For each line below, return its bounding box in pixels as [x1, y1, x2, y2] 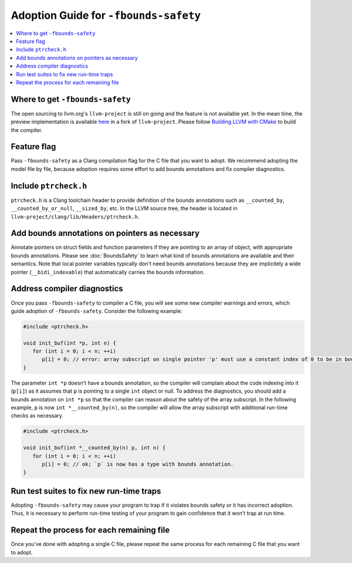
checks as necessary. [11, 412, 64, 419]
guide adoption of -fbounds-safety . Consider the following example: [11, 307, 182, 314]
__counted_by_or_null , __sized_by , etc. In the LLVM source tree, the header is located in [11, 205, 238, 212]
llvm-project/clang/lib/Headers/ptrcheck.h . [11, 213, 140, 220]
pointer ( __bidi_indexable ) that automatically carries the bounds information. [11, 268, 205, 275]
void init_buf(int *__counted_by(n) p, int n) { [23, 444, 166, 451]
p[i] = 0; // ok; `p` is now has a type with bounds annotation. [42, 461, 234, 467]
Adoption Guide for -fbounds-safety [11, 9, 201, 22]
